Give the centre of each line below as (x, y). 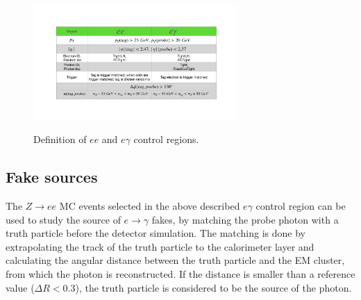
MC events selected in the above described (150, 205)
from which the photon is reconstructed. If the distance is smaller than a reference (180, 273)
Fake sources (52, 177)
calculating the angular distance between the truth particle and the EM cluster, (175, 260)
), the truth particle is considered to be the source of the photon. (213, 287)
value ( (20, 287)
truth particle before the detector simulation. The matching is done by (156, 233)
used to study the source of (63, 219)
